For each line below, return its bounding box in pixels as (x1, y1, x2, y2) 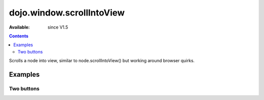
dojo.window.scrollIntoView (9, 7, 125, 18)
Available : (9, 24, 30, 30)
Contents (9, 33, 29, 39)
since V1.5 (47, 24, 68, 30)
